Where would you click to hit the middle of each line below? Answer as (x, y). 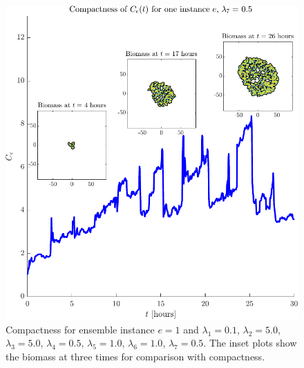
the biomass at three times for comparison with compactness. (135, 357)
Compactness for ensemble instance (80, 329)
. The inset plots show (250, 343)
